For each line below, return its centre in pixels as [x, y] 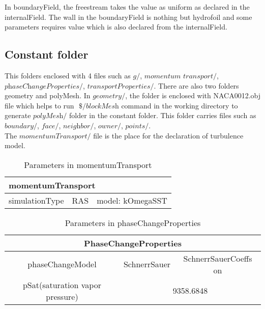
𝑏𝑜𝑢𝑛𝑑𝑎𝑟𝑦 [19, 126]
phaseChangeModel [62, 264]
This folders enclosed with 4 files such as [68, 75]
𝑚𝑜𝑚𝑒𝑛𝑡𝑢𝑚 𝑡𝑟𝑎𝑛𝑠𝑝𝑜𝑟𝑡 [179, 76]
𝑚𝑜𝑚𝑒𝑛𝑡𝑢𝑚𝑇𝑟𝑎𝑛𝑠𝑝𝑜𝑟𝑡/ [55, 136]
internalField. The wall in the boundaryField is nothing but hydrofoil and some [128, 17]
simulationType [36, 200]
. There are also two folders [196, 85]
